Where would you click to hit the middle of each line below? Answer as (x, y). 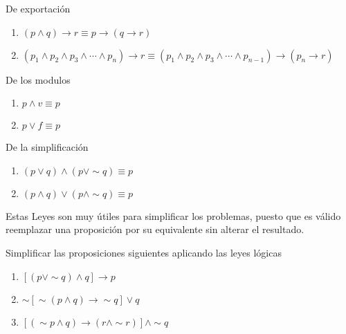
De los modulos (38, 79)
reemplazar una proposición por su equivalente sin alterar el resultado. (155, 229)
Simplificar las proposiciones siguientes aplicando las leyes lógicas (144, 252)
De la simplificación (47, 147)
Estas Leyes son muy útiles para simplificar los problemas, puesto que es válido (173, 215)
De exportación (38, 8)
